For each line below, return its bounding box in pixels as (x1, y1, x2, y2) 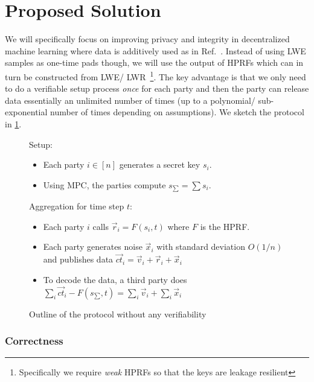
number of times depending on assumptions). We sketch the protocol (50, 106, 304, 118)
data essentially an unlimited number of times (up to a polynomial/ (5, 94, 255, 106)
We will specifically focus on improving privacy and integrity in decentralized (5, 33, 290, 45)
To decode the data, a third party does (43, 273, 187, 285)
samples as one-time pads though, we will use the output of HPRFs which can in (5, 56, 304, 69)
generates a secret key (119, 158, 200, 171)
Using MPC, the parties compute (43, 178, 166, 191)
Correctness (5, 333, 63, 348)
